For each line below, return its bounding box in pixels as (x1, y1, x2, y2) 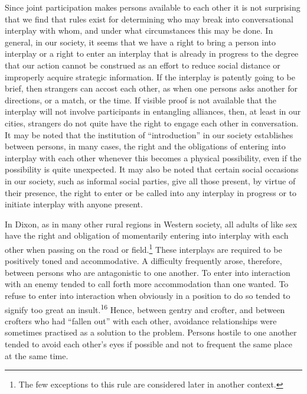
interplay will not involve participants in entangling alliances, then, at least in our (5, 105, 301, 118)
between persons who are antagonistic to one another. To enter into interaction (5, 266, 290, 278)
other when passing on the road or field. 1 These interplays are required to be (5, 241, 282, 255)
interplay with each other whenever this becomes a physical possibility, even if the (5, 151, 302, 164)
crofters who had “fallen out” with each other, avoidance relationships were (5, 314, 277, 327)
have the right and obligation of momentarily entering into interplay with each (5, 229, 289, 242)
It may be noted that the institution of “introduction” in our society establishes (5, 128, 293, 141)
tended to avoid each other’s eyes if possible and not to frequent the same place (5, 337, 292, 350)
